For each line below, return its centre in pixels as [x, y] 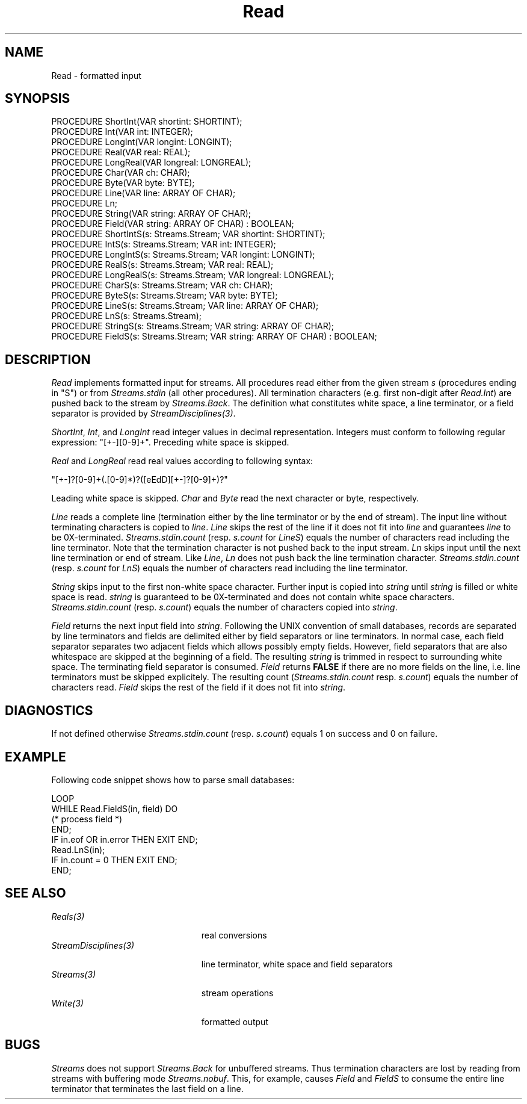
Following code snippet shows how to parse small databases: [173, 780]
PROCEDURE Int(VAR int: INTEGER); [122, 132]
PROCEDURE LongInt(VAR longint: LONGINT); [142, 142]
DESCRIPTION [48, 359]
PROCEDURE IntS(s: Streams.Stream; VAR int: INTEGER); [164, 244]
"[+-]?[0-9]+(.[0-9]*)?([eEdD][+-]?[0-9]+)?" [140, 480]
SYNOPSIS [38, 99]
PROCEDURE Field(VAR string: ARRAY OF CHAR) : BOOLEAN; [173, 224]
